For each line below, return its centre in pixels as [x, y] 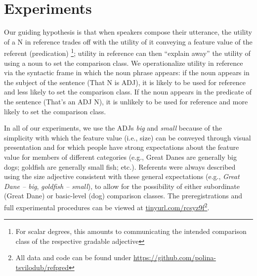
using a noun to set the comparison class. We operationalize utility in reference [124, 63]
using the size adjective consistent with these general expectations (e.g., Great [122, 176]
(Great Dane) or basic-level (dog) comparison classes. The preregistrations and [123, 196]
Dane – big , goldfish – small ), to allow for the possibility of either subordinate [122, 186]
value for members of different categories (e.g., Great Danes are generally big [120, 157]
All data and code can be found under [73, 257]
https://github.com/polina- [174, 257]
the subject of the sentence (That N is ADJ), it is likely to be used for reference [125, 82]
